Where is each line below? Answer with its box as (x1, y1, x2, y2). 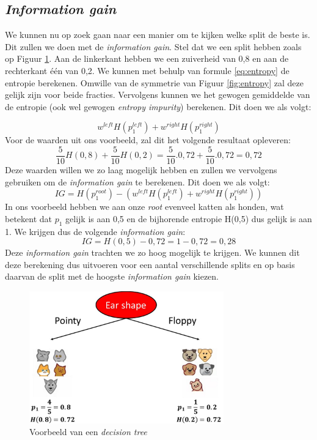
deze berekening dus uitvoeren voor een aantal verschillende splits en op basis (5, 258, 295, 270)
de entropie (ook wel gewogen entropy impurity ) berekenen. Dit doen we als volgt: (5, 100, 312, 113)
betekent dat (5, 212, 52, 225)
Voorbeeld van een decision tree (29, 425, 147, 438)
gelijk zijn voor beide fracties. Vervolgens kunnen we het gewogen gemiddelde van (5, 88, 310, 101)
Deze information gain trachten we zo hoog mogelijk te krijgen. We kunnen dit (5, 246, 300, 259)
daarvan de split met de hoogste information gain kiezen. (5, 270, 219, 283)
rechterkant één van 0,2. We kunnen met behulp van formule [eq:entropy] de (5, 64, 290, 76)
